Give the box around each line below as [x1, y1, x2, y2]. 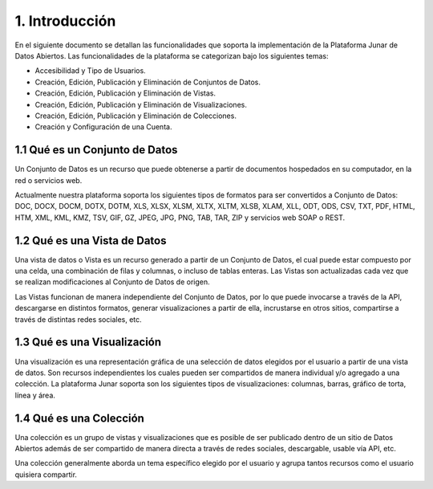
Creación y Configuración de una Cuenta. [34, 122, 172, 132]
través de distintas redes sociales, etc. [14, 314, 142, 324]
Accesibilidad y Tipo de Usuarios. [34, 66, 146, 75]
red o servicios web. [14, 175, 83, 185]
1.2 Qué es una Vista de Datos [14, 234, 167, 247]
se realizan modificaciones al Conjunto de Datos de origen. [14, 277, 210, 287]
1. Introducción [14, 12, 116, 30]
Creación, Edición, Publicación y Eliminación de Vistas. [34, 88, 216, 98]
